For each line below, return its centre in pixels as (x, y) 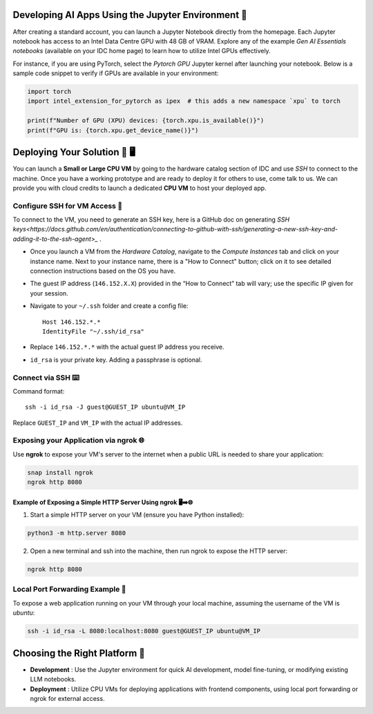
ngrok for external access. (67, 698)
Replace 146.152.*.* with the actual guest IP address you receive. (127, 347)
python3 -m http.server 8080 (77, 533)
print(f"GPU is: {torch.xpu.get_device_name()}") (113, 130)
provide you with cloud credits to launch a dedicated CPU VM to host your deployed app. (140, 188)
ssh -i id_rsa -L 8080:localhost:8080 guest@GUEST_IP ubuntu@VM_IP (144, 631)
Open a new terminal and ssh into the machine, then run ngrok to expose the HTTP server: (159, 551)
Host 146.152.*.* (71, 322)
